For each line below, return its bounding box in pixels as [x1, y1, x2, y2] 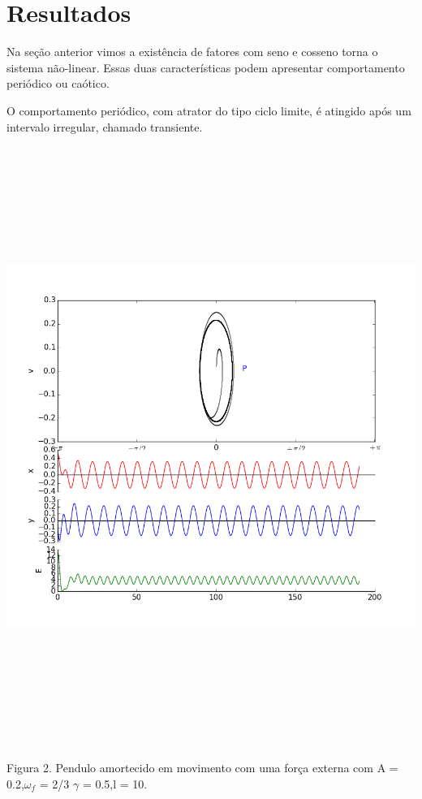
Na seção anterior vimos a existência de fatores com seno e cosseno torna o [6, 43, 378, 60]
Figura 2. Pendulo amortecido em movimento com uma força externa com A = [6, 758, 398, 775]
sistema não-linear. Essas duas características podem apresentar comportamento [6, 58, 405, 76]
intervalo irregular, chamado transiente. [6, 118, 203, 135]
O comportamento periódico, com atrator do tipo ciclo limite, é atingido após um [6, 101, 411, 119]
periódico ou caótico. [6, 75, 110, 92]
